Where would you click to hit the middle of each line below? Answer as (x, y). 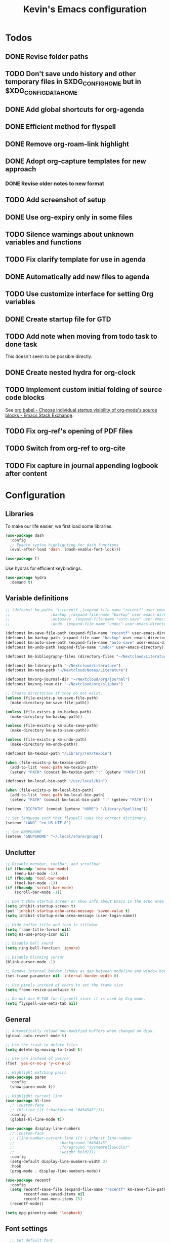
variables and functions (44, 242)
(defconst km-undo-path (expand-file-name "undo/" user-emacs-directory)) (86, 647)
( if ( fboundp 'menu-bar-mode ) (37, 869)
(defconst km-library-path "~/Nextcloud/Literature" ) (63, 666)
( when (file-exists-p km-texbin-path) (46, 762)
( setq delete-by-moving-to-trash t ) (44, 1050)
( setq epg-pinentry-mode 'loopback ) (44, 1213)
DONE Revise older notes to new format (55, 184)
